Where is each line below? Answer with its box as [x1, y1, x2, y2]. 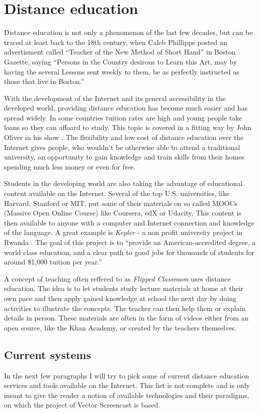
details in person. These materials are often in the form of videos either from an [4, 312, 249, 323]
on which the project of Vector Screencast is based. [4, 399, 160, 410]
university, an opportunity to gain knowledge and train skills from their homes [4, 151, 244, 162]
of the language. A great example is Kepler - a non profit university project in [4, 227, 242, 237]
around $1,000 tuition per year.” [4, 256, 102, 267]
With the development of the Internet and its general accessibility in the [4, 92, 226, 103]
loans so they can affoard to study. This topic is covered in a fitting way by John [4, 122, 251, 132]
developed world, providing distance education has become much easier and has [4, 102, 247, 113]
